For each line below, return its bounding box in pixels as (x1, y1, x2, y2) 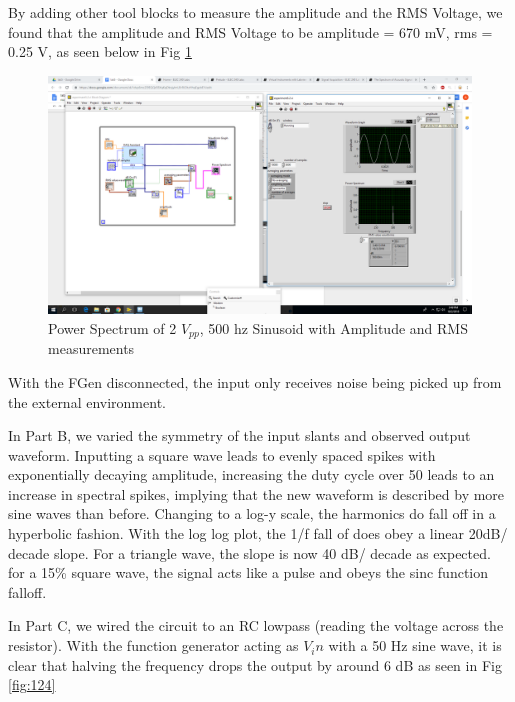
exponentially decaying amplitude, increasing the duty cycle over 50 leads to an (8, 464, 495, 485)
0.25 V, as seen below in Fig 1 (8, 41, 192, 62)
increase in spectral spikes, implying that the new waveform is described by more (8, 483, 505, 504)
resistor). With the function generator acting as (8, 635, 299, 656)
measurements (48, 338, 135, 359)
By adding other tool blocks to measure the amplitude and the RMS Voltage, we (8, 2, 503, 22)
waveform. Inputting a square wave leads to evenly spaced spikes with (8, 444, 436, 465)
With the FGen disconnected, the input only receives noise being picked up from (8, 371, 502, 392)
